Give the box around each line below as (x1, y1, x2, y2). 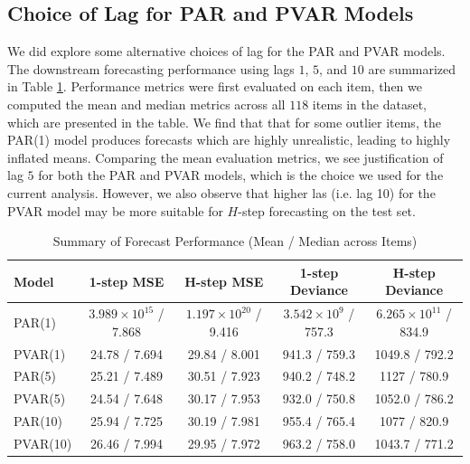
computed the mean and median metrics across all (7, 94, 286, 113)
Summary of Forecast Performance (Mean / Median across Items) (52, 232, 418, 251)
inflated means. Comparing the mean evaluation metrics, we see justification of (7, 147, 444, 166)
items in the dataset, (312, 94, 427, 113)
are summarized (368, 59, 456, 78)
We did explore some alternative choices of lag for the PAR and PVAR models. (7, 42, 446, 61)
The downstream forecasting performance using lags (7, 59, 295, 78)
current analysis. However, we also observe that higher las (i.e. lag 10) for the (7, 183, 436, 202)
